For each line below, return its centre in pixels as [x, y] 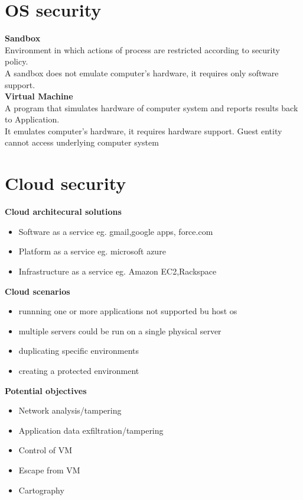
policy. [17, 61]
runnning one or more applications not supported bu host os [128, 311]
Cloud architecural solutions [63, 212]
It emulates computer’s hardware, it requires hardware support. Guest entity [144, 130]
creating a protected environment [79, 370]
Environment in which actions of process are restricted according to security [142, 49]
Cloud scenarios [38, 291]
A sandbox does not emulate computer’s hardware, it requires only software [142, 72]
